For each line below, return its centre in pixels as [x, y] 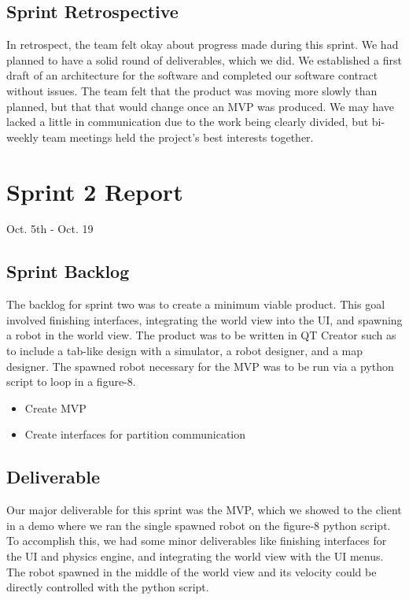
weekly [22, 137]
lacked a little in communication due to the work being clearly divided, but [188, 122]
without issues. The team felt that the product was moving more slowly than [192, 90]
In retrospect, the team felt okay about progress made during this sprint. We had [203, 44]
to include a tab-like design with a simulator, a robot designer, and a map [185, 351]
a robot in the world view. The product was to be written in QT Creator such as [201, 335]
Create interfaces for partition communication [135, 434]
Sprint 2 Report [95, 191]
